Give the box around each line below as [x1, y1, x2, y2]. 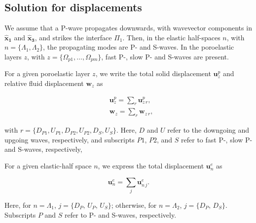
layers [4, 51, 22, 61]
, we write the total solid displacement [95, 68, 211, 79]
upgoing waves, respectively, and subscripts [4, 134, 135, 144]
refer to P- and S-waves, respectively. [65, 209, 177, 220]
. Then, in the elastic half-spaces [122, 32, 220, 42]
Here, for [4, 199, 31, 210]
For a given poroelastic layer [4, 68, 90, 79]
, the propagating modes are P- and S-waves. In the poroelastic [43, 42, 234, 52]
